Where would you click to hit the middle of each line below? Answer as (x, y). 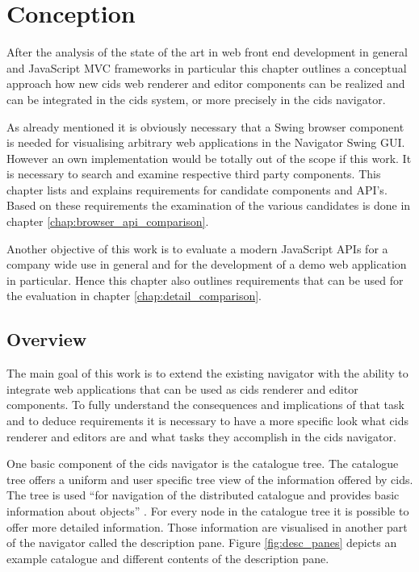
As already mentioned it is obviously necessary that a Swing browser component (205, 126)
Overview (47, 339)
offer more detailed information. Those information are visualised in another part (207, 526)
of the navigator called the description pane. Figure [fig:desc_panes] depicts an (202, 543)
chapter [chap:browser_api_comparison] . (108, 221)
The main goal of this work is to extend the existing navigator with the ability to (207, 373)
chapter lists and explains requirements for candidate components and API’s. (197, 189)
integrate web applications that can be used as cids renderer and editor (182, 388)
